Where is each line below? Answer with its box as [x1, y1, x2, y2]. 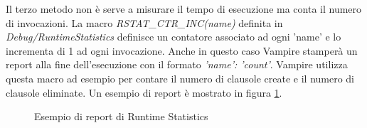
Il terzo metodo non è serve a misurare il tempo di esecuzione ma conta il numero [6, 1, 362, 16]
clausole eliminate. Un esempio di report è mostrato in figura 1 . [6, 85, 282, 100]
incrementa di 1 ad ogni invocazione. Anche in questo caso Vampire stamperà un [6, 43, 358, 58]
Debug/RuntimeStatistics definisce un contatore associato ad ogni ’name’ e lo [6, 29, 341, 44]
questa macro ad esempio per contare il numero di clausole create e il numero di [6, 70, 355, 85]
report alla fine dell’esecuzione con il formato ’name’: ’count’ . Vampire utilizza [6, 57, 348, 72]
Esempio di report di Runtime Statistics [34, 109, 208, 124]
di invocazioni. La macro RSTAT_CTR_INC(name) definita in [6, 15, 283, 30]
